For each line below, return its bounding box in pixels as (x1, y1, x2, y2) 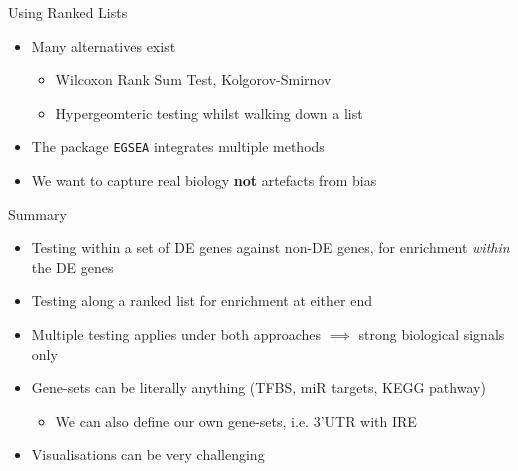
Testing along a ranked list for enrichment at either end (31, 290, 372, 311)
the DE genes (31, 256, 114, 277)
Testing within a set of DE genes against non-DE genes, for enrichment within (31, 237, 510, 258)
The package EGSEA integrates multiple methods (31, 136, 325, 157)
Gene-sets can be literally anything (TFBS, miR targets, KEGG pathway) (31, 377, 486, 398)
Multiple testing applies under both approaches (31, 324, 322, 344)
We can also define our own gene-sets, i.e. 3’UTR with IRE (55, 410, 417, 431)
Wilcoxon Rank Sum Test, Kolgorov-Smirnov (55, 69, 332, 90)
